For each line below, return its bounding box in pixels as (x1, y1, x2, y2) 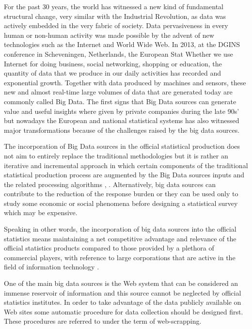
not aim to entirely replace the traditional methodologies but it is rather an (4, 150, 228, 160)
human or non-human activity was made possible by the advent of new (4, 30, 214, 40)
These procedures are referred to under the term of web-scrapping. (4, 316, 202, 326)
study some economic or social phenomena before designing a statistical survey (4, 198, 238, 208)
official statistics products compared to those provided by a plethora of (4, 243, 214, 253)
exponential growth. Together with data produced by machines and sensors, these (4, 77, 246, 87)
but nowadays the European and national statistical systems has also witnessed (4, 115, 239, 125)
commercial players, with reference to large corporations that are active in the (4, 252, 236, 262)
